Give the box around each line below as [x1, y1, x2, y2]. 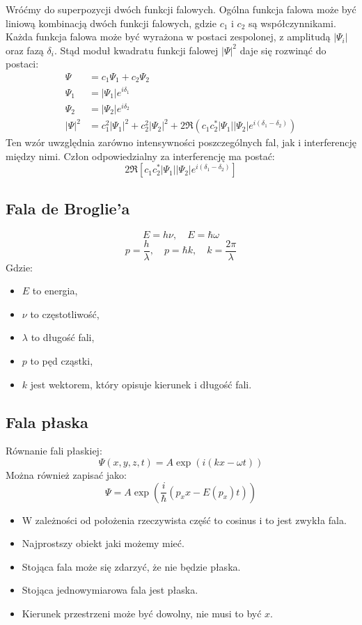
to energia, [32, 283, 78, 298]
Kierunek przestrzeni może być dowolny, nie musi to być [22, 606, 262, 620]
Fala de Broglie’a [6, 197, 130, 219]
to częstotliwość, [30, 306, 100, 321]
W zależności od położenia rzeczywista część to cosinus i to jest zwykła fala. [22, 512, 347, 527]
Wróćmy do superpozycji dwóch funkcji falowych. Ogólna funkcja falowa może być [6, 2, 356, 16]
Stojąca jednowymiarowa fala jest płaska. [22, 583, 198, 597]
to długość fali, [31, 330, 95, 345]
